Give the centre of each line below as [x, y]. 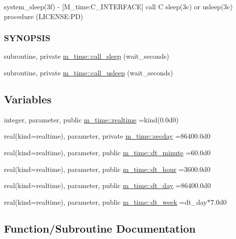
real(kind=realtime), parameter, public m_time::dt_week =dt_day [105, 202]
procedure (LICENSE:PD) [44, 16]
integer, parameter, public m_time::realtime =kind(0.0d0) [92, 119]
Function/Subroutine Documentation [100, 228]
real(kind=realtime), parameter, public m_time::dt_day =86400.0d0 [107, 185]
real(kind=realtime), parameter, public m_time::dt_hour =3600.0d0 [107, 169]
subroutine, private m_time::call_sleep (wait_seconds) [87, 56]
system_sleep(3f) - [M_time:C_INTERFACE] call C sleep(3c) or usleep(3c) [118, 6]
